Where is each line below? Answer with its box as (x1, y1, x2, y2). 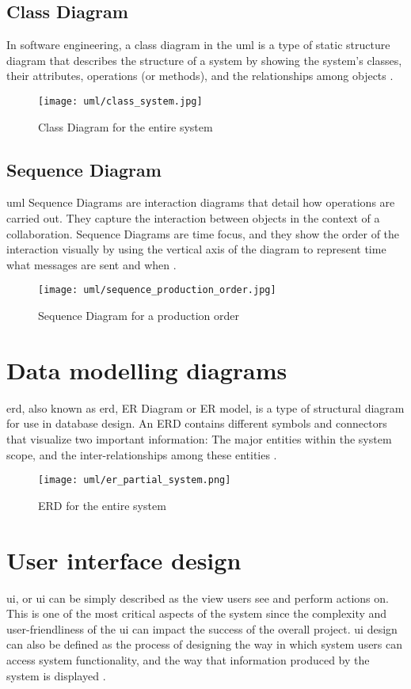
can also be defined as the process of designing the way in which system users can (6, 636, 403, 653)
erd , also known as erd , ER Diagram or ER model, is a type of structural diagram (6, 399, 405, 416)
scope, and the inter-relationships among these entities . (6, 446, 277, 463)
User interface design (6, 543, 242, 576)
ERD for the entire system (38, 497, 166, 513)
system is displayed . (6, 667, 106, 683)
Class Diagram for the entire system (38, 118, 213, 135)
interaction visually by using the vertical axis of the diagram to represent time (6, 241, 386, 257)
